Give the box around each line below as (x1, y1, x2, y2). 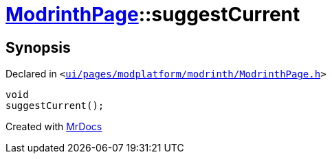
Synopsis (5, 38, 71, 56)
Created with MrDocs (5, 121, 102, 133)
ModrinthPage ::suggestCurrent (5, 3, 300, 26)
